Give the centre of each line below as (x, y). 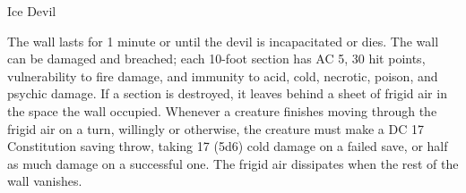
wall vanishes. (45, 181)
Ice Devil (32, 11)
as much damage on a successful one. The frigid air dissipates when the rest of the (233, 163)
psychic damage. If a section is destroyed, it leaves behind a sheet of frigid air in (227, 93)
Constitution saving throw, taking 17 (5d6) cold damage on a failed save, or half (228, 146)
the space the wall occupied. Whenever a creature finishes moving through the (222, 110)
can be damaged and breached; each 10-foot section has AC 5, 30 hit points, (216, 59)
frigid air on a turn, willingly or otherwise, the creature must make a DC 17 (216, 128)
